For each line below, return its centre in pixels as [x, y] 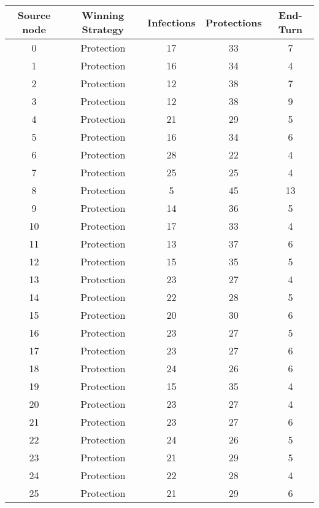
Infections [171, 22]
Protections [233, 22]
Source [34, 15]
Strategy [103, 29]
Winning [103, 15]
